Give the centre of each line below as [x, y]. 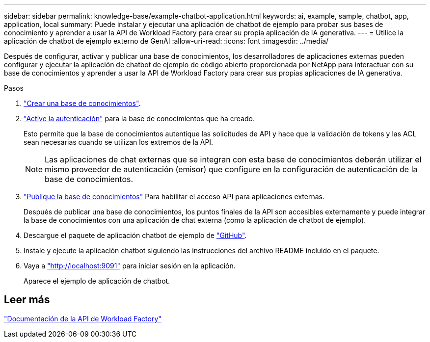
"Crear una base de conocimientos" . [82, 103]
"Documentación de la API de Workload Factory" [83, 318]
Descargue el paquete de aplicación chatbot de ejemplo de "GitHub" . [135, 235]
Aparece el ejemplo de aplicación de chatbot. [97, 281]
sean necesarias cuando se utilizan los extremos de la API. [119, 142]
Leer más [27, 300]
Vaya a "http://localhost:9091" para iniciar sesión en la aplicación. [130, 266]
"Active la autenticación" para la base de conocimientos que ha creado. [139, 118]
